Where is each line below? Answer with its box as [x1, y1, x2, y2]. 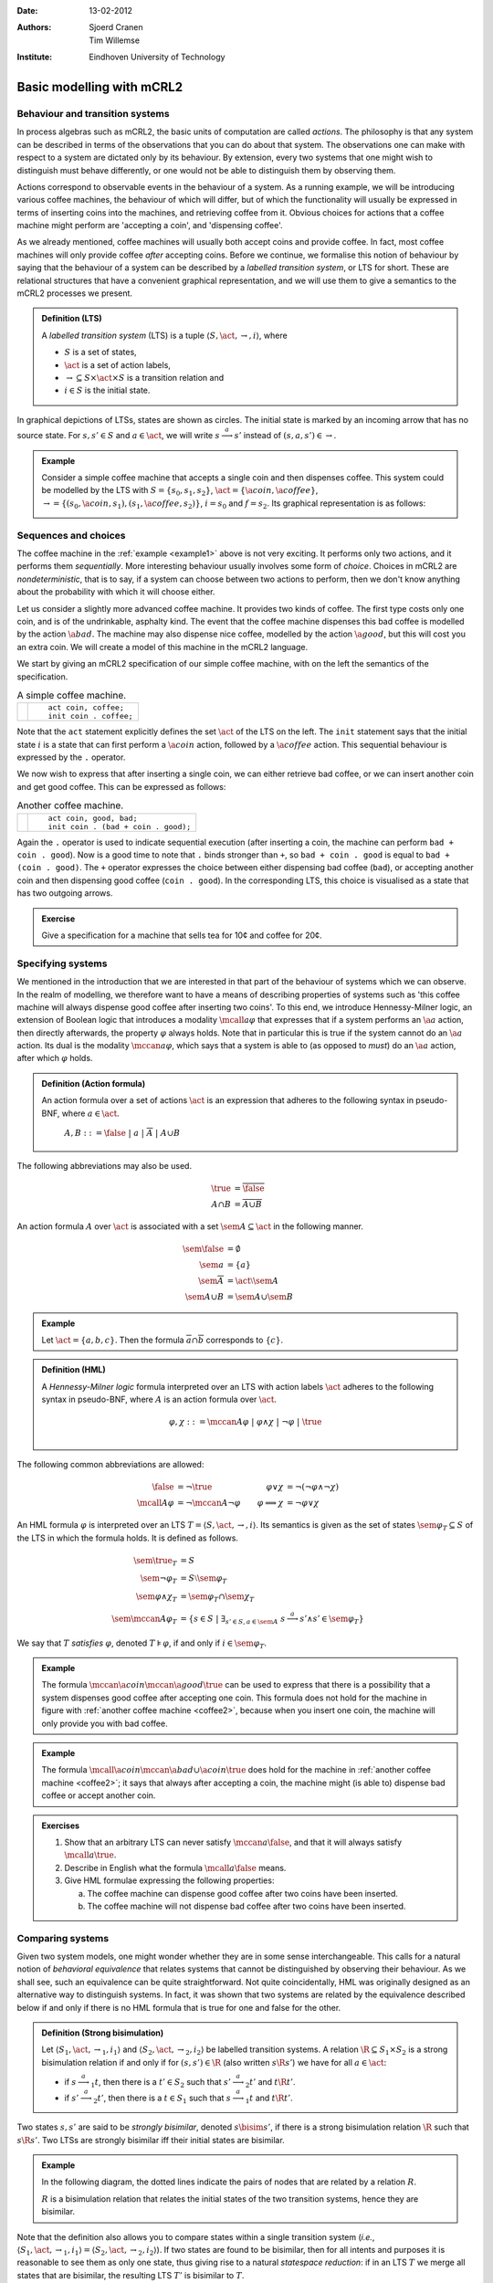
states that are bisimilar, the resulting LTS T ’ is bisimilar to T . [16, 2269, 245, 2280]
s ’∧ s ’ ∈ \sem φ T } [299, 1614, 364, 1625]
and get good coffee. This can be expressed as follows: [16, 781, 226, 792]
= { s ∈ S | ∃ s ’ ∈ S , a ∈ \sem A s [180, 1614, 286, 1625]
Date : [16, 5, 38, 16]
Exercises [41, 1820, 80, 1831]
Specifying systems [16, 957, 108, 970]
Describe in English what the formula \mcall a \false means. [64, 1862, 287, 1873]
